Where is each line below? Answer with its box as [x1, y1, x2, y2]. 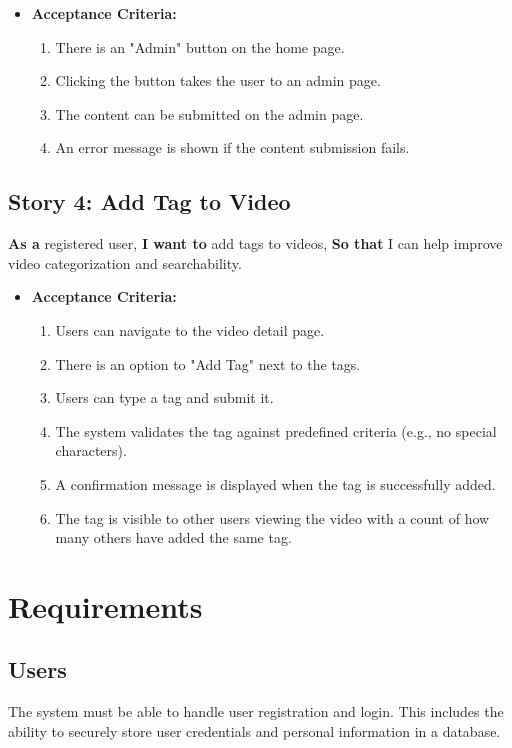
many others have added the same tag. [55, 527, 292, 548]
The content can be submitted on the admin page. [55, 103, 364, 124]
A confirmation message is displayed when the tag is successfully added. [55, 473, 496, 494]
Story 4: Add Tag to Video [8, 186, 291, 217]
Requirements [8, 585, 203, 626]
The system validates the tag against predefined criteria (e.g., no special [55, 420, 497, 441]
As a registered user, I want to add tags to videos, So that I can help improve [8, 233, 503, 254]
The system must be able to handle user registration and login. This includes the [8, 701, 504, 722]
